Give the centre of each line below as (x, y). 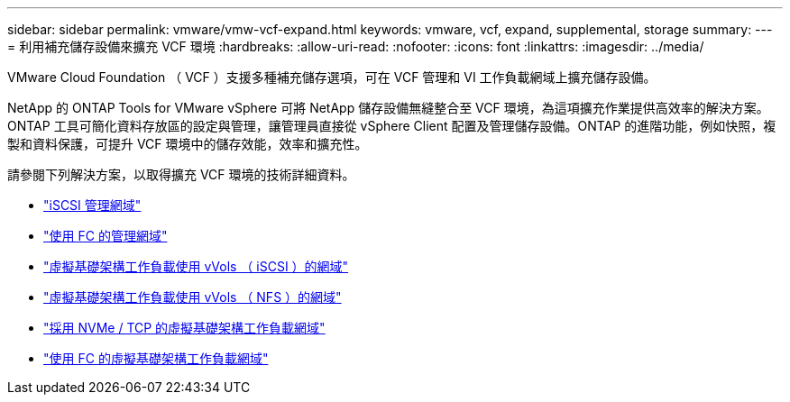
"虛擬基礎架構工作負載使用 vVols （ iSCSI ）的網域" (196, 266)
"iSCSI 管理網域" (92, 205)
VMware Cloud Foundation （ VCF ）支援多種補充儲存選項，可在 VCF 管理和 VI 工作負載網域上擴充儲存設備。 (332, 77)
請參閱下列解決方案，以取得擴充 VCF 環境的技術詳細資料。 (181, 174)
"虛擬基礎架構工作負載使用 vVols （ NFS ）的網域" (193, 297)
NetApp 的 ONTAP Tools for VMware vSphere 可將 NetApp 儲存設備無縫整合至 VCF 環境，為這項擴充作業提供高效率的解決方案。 (388, 108)
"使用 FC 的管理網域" (106, 236)
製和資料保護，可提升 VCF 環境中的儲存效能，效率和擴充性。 (188, 144)
